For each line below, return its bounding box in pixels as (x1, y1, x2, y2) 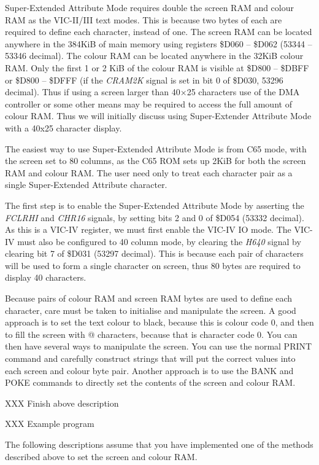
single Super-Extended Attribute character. (5, 178, 167, 191)
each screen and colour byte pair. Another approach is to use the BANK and (5, 364, 294, 377)
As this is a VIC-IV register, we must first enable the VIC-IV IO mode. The (5, 223, 291, 236)
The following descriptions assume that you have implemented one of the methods (5, 438, 313, 450)
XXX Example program (5, 417, 94, 430)
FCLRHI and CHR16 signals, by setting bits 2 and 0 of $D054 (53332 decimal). (5, 211, 304, 224)
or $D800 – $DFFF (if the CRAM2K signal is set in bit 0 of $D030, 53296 (5, 73, 283, 86)
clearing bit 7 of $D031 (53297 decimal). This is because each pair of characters (5, 247, 304, 260)
